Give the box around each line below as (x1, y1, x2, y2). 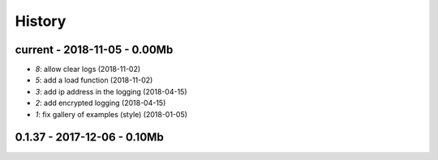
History (15, 12, 67, 30)
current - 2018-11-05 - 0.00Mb (15, 43, 174, 57)
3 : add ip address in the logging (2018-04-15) (35, 86, 187, 96)
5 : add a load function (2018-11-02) (35, 75, 153, 85)
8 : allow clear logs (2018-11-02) (35, 65, 141, 74)
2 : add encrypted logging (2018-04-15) (35, 98, 166, 108)
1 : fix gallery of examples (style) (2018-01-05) (35, 109, 188, 119)
